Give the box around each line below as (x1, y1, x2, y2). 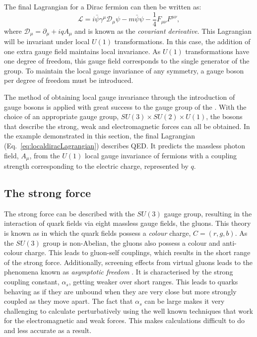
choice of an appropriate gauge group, (4, 111, 119, 122)
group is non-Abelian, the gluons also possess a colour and (43, 237, 220, 248)
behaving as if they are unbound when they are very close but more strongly (4, 286, 237, 296)
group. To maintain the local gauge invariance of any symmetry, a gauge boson (4, 65, 244, 75)
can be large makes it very (144, 296, 225, 306)
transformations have (185, 46, 250, 56)
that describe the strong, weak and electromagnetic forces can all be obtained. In (4, 121, 250, 131)
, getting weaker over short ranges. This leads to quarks (68, 276, 238, 287)
